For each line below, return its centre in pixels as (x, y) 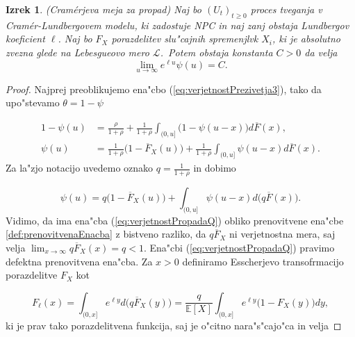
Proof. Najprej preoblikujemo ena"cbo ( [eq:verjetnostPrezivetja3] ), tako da (164, 89)
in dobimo (215, 168)
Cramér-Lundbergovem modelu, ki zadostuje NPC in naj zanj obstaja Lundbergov (177, 25)
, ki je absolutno (306, 39)
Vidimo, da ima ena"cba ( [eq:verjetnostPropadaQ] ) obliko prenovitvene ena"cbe (175, 220)
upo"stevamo (33, 102)
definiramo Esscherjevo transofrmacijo (263, 261)
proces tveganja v (286, 9)
